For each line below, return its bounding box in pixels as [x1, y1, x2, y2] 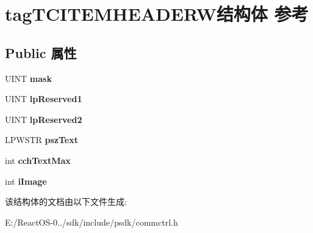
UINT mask [5, 72, 52, 84]
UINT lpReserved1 [5, 92, 82, 105]
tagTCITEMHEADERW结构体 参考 [5, 1, 309, 26]
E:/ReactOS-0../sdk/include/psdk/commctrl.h [5, 215, 178, 228]
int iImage [5, 174, 47, 187]
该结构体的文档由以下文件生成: [5, 195, 127, 208]
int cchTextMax [5, 153, 71, 166]
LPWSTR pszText [5, 133, 78, 146]
